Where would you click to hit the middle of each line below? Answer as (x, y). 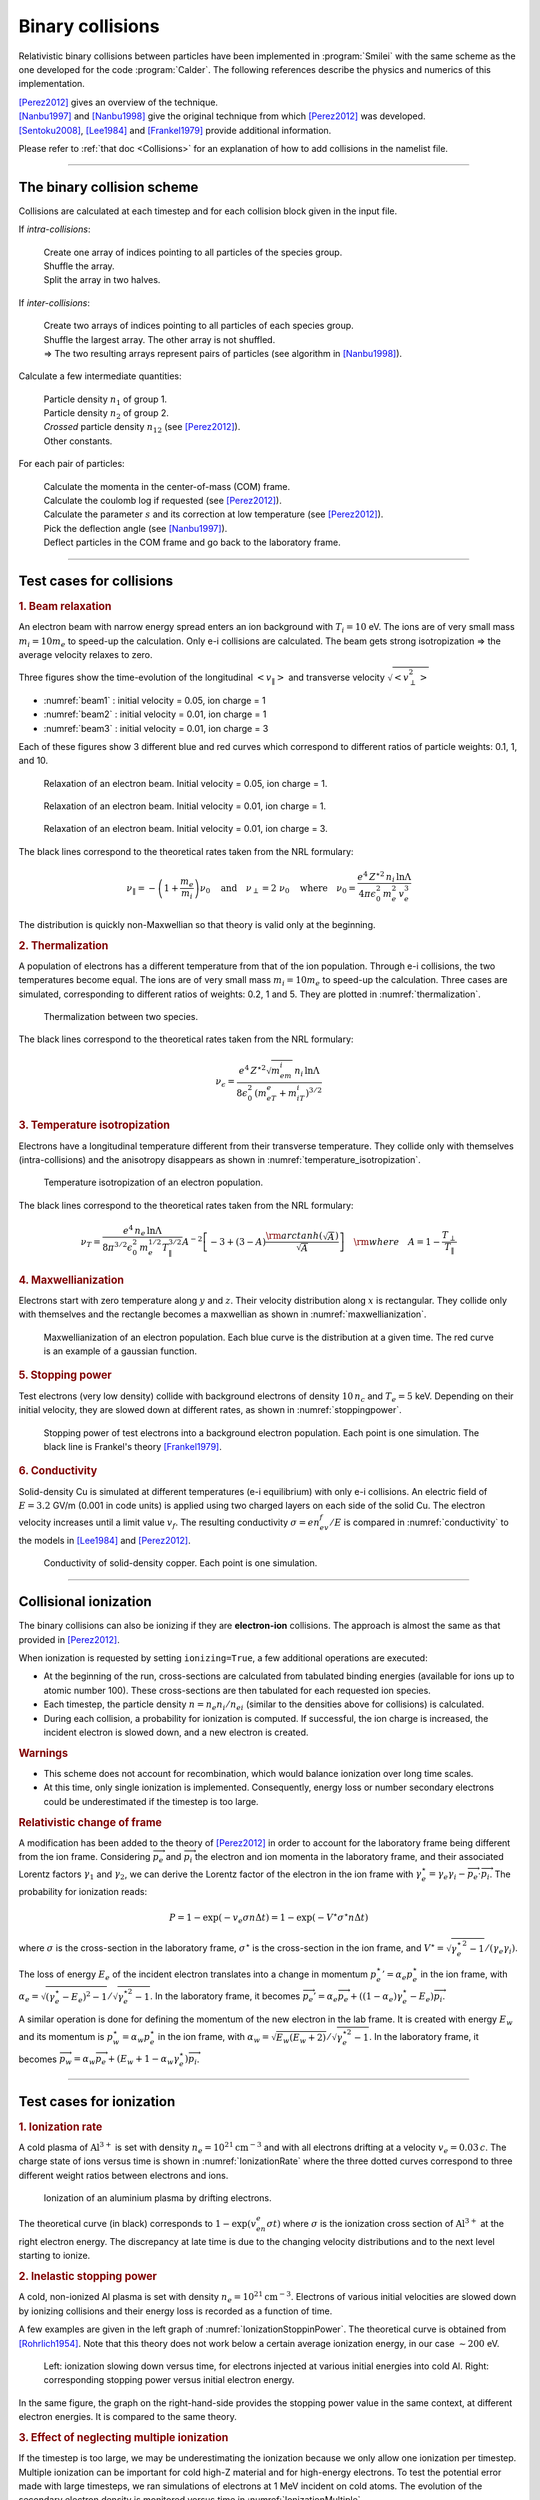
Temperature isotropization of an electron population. (153, 1182)
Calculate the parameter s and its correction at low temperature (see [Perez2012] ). (213, 514)
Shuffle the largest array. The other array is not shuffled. (159, 339)
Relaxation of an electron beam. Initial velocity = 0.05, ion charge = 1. (185, 783)
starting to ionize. (54, 2256)
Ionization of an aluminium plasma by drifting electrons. (157, 2198)
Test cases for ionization (97, 2101)
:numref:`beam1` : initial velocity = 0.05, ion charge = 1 (154, 700)
